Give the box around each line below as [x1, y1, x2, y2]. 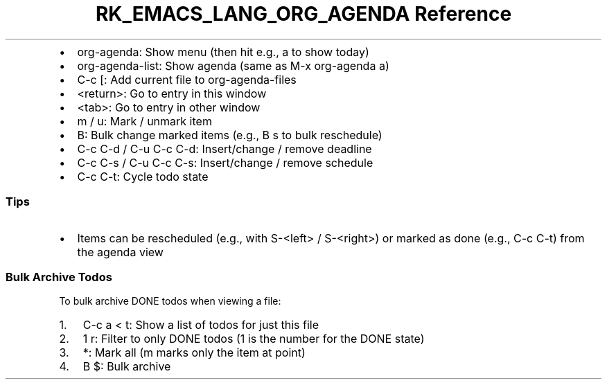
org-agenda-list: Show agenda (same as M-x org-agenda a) [77, 58, 389, 73]
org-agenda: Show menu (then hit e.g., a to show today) [77, 44, 369, 59]
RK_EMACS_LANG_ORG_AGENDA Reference [95, 2, 512, 26]
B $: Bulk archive [82, 359, 171, 374]
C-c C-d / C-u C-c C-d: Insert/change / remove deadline [77, 141, 372, 156]
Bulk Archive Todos [6, 269, 112, 284]
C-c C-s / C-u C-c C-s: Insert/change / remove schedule [77, 155, 373, 170]
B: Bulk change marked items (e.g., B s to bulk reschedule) [77, 127, 382, 142]
